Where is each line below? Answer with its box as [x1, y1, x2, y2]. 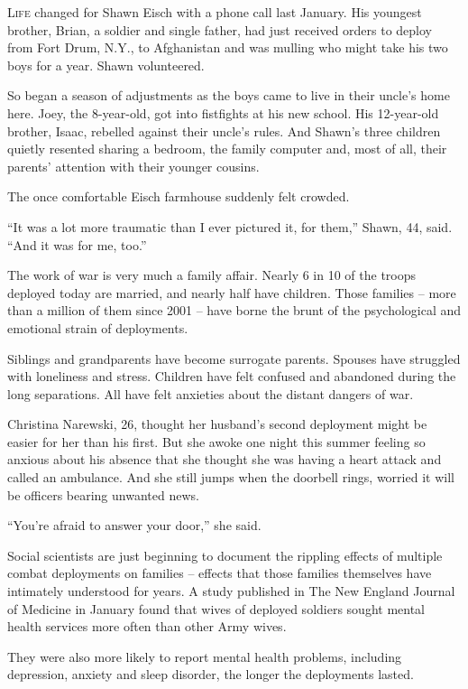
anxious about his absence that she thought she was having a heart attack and [7, 450, 442, 469]
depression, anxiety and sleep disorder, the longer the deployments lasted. [7, 665, 414, 684]
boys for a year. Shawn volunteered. [7, 55, 205, 74]
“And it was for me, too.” [7, 235, 147, 254]
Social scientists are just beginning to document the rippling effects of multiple [7, 545, 443, 564]
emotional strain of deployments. [7, 318, 188, 337]
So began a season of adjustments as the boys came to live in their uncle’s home [7, 86, 450, 105]
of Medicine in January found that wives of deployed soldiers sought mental [7, 599, 425, 618]
